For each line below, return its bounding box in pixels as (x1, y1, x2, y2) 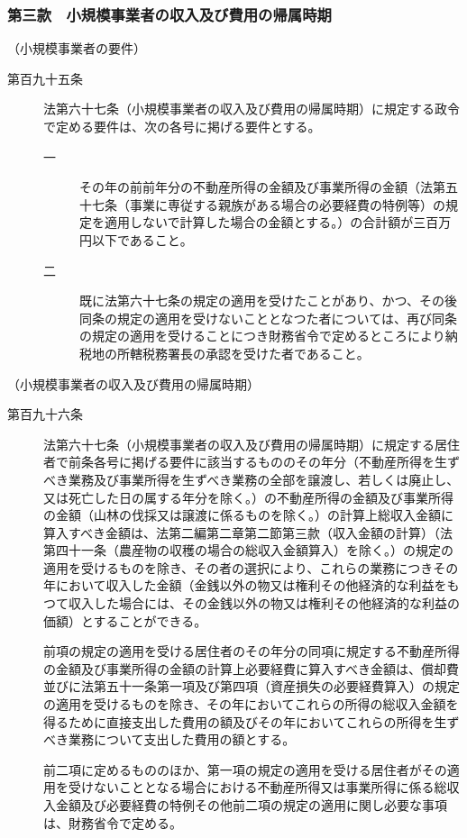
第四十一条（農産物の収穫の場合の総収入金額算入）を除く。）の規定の (43, 541, 453, 560)
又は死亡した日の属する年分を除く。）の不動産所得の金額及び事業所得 (43, 487, 453, 506)
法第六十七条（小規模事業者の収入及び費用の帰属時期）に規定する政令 (43, 99, 460, 118)
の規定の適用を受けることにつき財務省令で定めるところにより (79, 326, 445, 345)
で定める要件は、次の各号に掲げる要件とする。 (43, 117, 321, 135)
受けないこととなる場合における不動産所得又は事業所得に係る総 (68, 778, 447, 797)
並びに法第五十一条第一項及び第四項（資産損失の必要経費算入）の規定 (43, 677, 460, 696)
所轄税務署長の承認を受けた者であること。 (116, 343, 370, 362)
